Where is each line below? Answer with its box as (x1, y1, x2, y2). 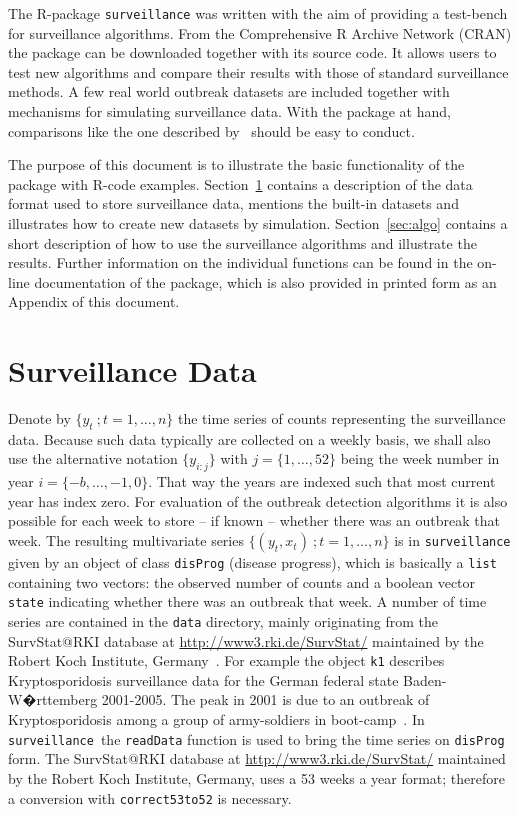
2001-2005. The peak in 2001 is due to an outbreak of (101, 689, 430, 710)
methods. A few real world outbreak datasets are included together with (8, 81, 450, 102)
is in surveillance (394, 530, 511, 551)
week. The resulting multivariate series (8, 530, 244, 551)
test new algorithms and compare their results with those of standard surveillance (8, 61, 509, 82)
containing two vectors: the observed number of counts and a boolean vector (8, 571, 476, 592)
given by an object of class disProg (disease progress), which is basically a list (8, 552, 497, 573)
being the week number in (340, 448, 500, 469)
